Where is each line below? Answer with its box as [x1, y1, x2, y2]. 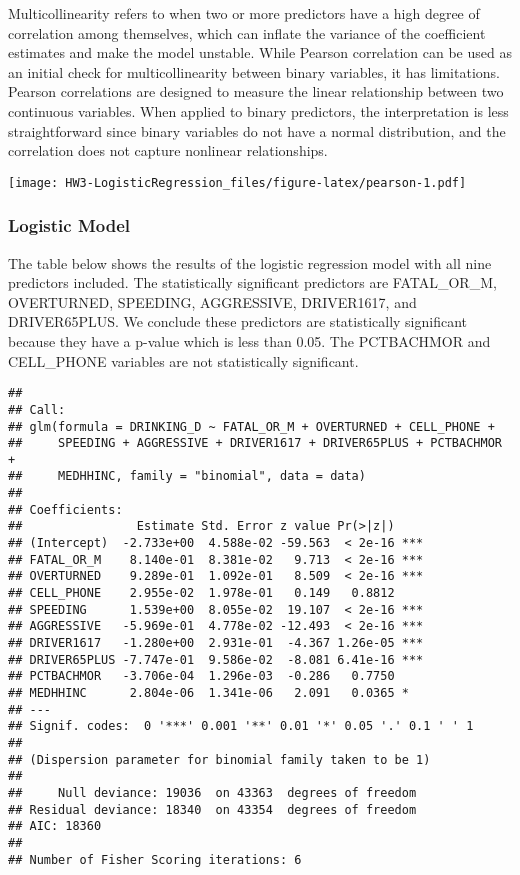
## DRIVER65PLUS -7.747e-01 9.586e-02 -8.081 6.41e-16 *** [8, 652, 424, 667]
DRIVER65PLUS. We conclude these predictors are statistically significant [8, 311, 468, 332]
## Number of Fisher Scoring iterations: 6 [8, 852, 302, 867]
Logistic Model [8, 213, 131, 238]
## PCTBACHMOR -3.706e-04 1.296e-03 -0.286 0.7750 [8, 669, 395, 684]
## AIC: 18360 [8, 819, 102, 834]
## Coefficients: [8, 502, 123, 517]
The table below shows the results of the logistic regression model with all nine [8, 252, 492, 273]
